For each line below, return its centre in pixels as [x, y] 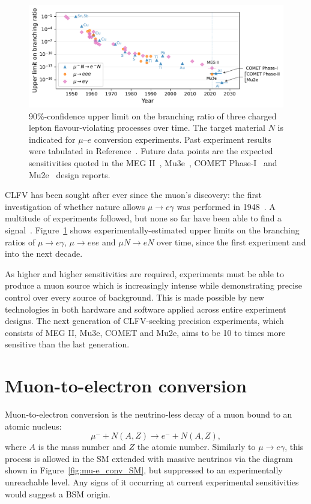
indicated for [52, 139]
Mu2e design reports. [70, 174]
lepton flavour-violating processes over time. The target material [147, 127]
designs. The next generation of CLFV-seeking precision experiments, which [144, 321]
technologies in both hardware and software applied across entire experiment [146, 309]
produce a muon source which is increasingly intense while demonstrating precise [153, 285]
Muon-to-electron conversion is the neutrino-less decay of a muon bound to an [149, 414]
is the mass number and [82, 447]
